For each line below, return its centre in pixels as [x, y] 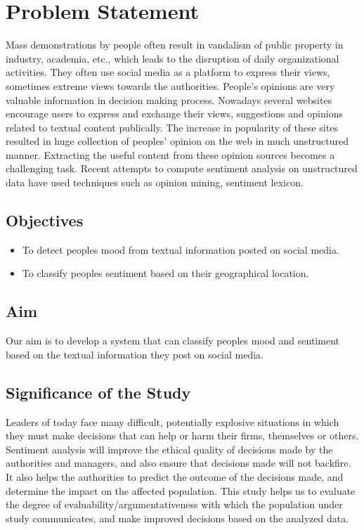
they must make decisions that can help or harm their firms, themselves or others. [182, 435]
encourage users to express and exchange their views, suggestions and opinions [174, 114]
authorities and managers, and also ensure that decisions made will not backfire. [178, 463]
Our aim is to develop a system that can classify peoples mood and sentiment [173, 341]
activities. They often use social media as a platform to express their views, [168, 72]
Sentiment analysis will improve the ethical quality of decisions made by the [169, 449]
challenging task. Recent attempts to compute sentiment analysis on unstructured [182, 168]
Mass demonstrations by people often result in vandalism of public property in [175, 45]
